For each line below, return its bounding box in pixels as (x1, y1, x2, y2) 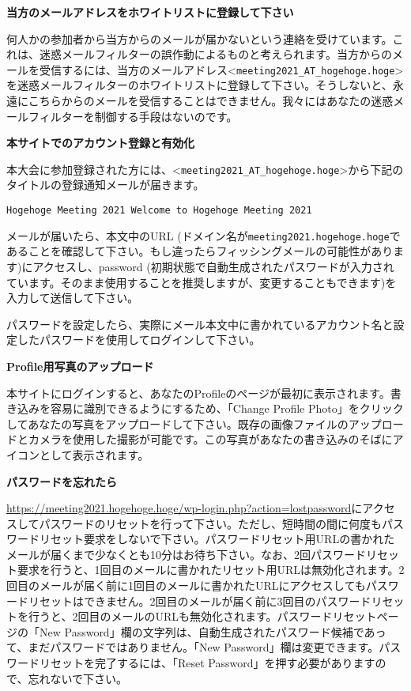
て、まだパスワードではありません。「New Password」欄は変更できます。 (6, 639, 379, 655)
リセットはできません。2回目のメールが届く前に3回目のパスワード (28, 592, 371, 609)
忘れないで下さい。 (28, 670, 128, 686)
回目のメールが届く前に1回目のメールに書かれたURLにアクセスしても (6, 577, 366, 594)
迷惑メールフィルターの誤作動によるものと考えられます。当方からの (39, 46, 392, 62)
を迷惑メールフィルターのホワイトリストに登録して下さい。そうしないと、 (6, 77, 393, 93)
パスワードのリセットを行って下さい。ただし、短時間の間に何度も (39, 515, 382, 531)
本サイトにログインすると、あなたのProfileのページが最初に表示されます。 (6, 384, 390, 401)
